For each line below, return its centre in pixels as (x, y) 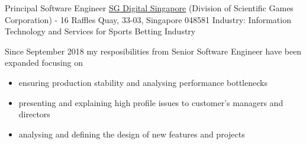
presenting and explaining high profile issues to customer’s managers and (151, 102)
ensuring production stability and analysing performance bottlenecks (143, 82)
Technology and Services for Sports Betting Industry (100, 31)
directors (34, 114)
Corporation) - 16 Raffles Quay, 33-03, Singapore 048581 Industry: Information (148, 19)
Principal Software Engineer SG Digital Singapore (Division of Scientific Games (149, 8)
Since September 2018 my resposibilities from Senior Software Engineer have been (153, 51)
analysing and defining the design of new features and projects (132, 134)
